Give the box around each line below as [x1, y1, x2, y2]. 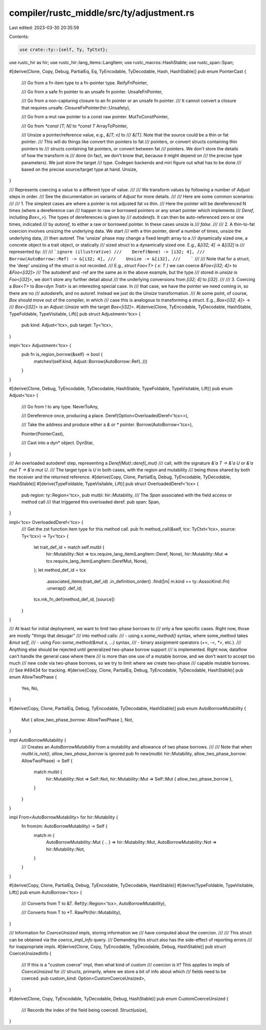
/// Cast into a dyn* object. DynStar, [21, 440, 94, 446]
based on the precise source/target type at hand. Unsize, [21, 166, 137, 172]
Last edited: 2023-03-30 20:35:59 [9, 25, 79, 31]
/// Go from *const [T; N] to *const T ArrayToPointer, [21, 123, 128, 129]
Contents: [9, 34, 29, 39]
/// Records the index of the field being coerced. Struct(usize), [21, 1007, 148, 1013]
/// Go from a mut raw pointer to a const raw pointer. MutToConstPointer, [21, 114, 169, 120]
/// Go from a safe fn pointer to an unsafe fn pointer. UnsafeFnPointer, [21, 89, 163, 95]
